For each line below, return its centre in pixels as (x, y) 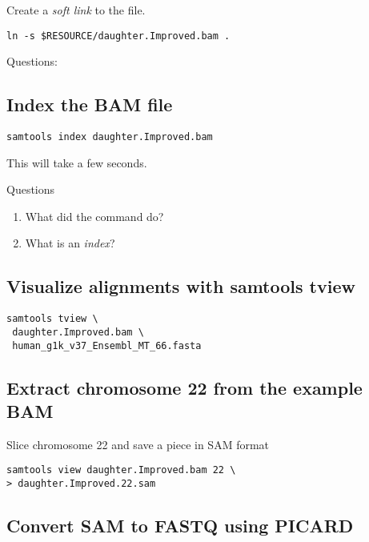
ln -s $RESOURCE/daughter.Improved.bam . (118, 36)
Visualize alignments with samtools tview (181, 286)
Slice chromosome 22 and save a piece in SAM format (138, 444)
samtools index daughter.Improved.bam (110, 137)
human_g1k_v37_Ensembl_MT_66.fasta (107, 345)
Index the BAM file (90, 104)
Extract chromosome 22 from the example (184, 387)
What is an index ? (70, 243)
